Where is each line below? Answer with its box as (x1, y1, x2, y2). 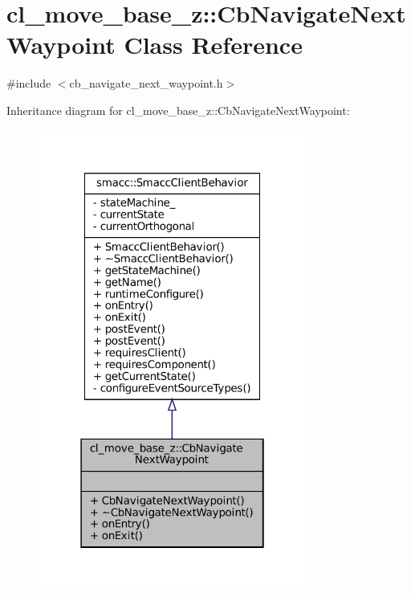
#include (6, 75, 51, 92)
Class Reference (124, 28, 303, 61)
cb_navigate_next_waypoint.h (69, 75, 223, 92)
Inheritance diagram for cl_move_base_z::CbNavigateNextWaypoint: (6, 101, 350, 118)
